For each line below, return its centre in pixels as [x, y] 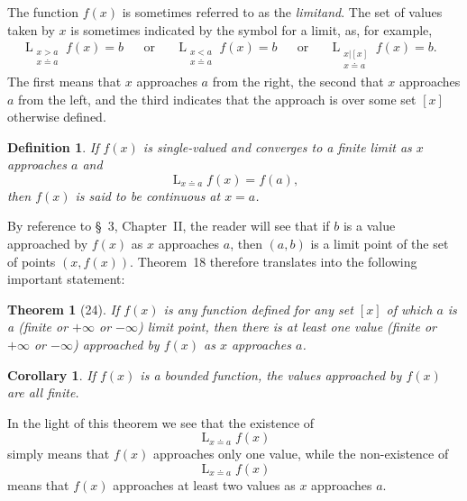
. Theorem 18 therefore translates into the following [274, 261]
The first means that [64, 81]
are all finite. [43, 392]
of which [409, 309]
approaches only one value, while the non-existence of [301, 454]
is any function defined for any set [258, 309]
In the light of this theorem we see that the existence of [161, 422]
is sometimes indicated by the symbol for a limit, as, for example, [252, 29]
